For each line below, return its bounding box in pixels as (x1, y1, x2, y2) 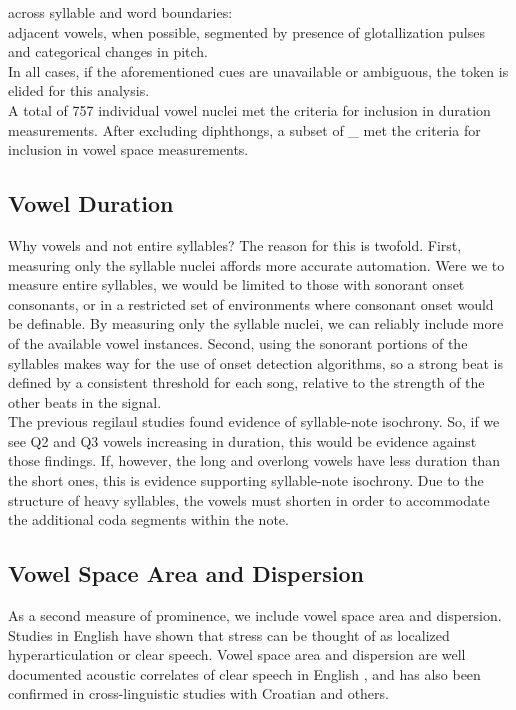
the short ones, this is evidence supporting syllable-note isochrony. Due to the (8, 470, 484, 491)
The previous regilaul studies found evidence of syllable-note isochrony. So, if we (8, 411, 500, 432)
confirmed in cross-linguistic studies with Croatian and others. (8, 683, 389, 704)
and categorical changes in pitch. (8, 41, 209, 62)
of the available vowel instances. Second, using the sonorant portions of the (8, 332, 468, 353)
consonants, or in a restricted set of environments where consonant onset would (8, 293, 494, 314)
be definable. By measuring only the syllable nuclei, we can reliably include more (8, 313, 504, 334)
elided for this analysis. (8, 80, 150, 101)
